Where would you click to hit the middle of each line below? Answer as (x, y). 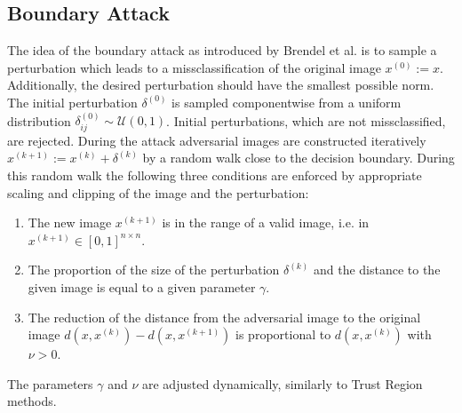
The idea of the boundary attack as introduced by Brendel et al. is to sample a (222, 50)
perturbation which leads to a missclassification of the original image (194, 67)
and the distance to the (377, 270)
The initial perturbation (72, 102)
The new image (70, 222)
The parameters (50, 383)
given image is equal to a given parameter (142, 286)
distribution (39, 120)
